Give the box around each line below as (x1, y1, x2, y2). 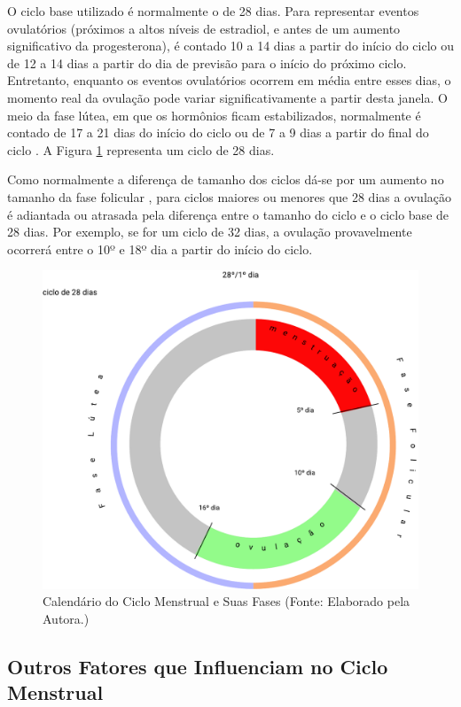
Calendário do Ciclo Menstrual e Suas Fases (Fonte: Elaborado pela (43, 592, 410, 610)
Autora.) (43, 609, 90, 627)
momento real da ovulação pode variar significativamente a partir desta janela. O (7, 88, 448, 106)
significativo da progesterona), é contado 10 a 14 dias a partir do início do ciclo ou (7, 36, 454, 55)
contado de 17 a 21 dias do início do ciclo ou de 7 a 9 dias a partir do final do (7, 123, 429, 142)
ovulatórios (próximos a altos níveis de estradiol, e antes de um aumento (7, 19, 401, 37)
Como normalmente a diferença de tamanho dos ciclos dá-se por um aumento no (7, 170, 444, 189)
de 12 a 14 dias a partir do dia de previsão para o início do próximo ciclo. (7, 53, 407, 72)
